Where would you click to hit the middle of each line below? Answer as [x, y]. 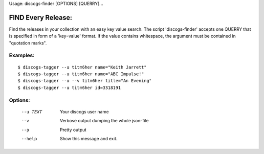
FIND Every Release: [41, 17]
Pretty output [73, 130]
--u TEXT [32, 112]
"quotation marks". [28, 43]
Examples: [22, 55]
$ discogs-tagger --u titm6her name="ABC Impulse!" [81, 74]
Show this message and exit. [89, 138]
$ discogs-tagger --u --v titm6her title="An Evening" [85, 81]
